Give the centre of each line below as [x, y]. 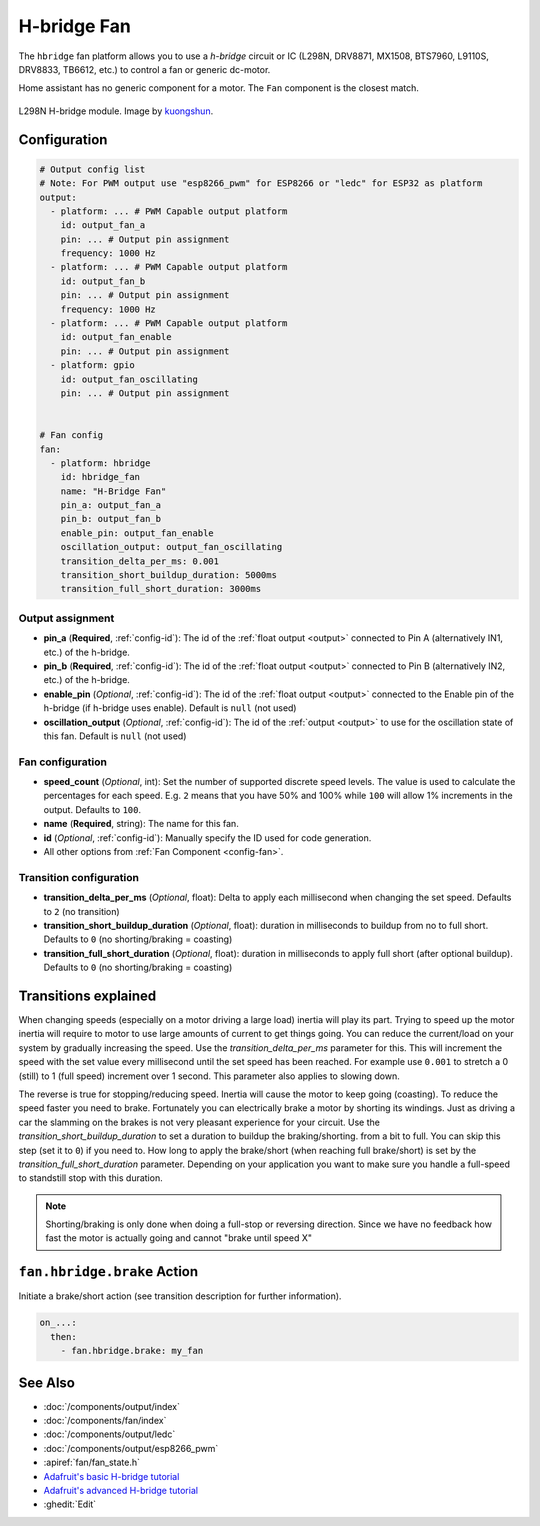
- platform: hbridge [100, 463]
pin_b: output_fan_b [111, 519]
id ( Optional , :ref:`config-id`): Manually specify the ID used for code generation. [207, 837]
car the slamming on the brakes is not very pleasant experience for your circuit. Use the [199, 1122]
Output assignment [66, 618]
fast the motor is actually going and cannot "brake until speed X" [179, 1238]
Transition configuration [79, 877]
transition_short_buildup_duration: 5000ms [168, 575]
